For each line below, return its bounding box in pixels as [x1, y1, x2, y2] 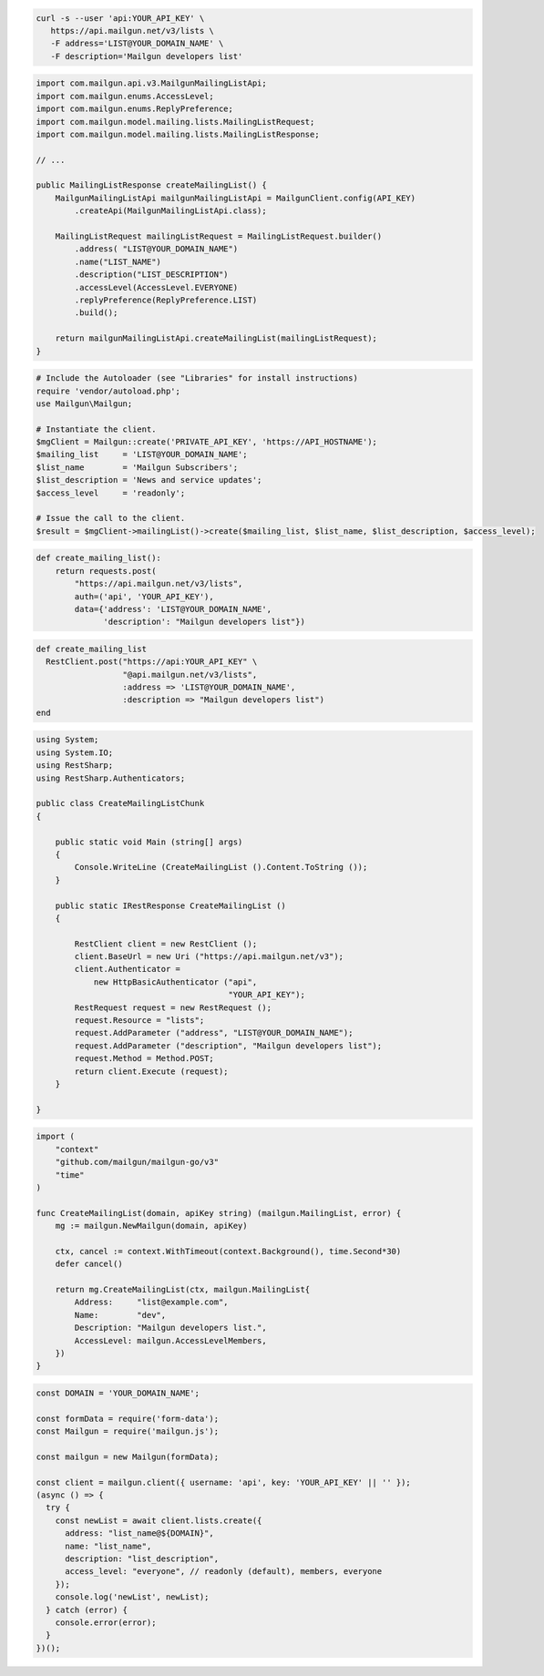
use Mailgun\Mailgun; [36, 398, 133, 409]
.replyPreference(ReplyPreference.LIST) [74, 294, 258, 305]
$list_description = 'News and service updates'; [36, 475, 262, 485]
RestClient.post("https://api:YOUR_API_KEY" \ [46, 657, 258, 667]
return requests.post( [55, 566, 157, 576]
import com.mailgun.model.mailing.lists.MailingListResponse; [36, 128, 320, 139]
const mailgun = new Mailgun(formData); [36, 1451, 219, 1462]
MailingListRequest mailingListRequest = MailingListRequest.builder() [55, 231, 383, 241]
